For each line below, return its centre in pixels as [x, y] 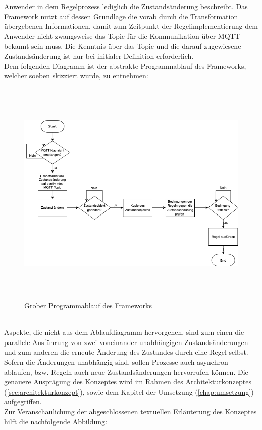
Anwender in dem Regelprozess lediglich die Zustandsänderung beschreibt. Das [126, 6]
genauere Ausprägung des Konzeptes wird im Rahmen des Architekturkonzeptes [128, 382]
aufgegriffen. [23, 401]
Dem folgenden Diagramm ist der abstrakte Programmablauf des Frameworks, [125, 66]
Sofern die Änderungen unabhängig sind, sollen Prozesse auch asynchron [116, 362]
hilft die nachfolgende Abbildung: [56, 421]
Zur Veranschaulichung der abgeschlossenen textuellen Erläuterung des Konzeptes [130, 412]
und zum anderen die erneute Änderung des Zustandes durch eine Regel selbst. [126, 352]
